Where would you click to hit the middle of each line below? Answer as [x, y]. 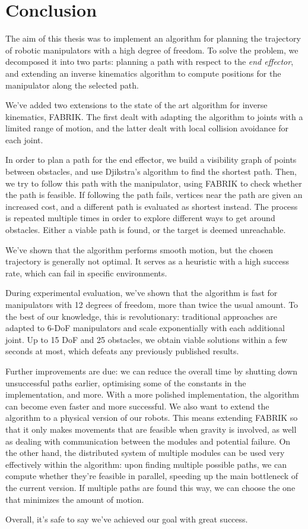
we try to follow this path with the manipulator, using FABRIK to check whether [154, 183]
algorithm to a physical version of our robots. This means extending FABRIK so [152, 418]
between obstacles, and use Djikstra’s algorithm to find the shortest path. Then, [151, 171]
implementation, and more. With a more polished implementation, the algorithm [152, 394]
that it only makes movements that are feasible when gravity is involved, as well [151, 429]
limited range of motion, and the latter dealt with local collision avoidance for [147, 128]
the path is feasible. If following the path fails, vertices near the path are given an [154, 195]
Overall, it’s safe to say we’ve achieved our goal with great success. [127, 519]
